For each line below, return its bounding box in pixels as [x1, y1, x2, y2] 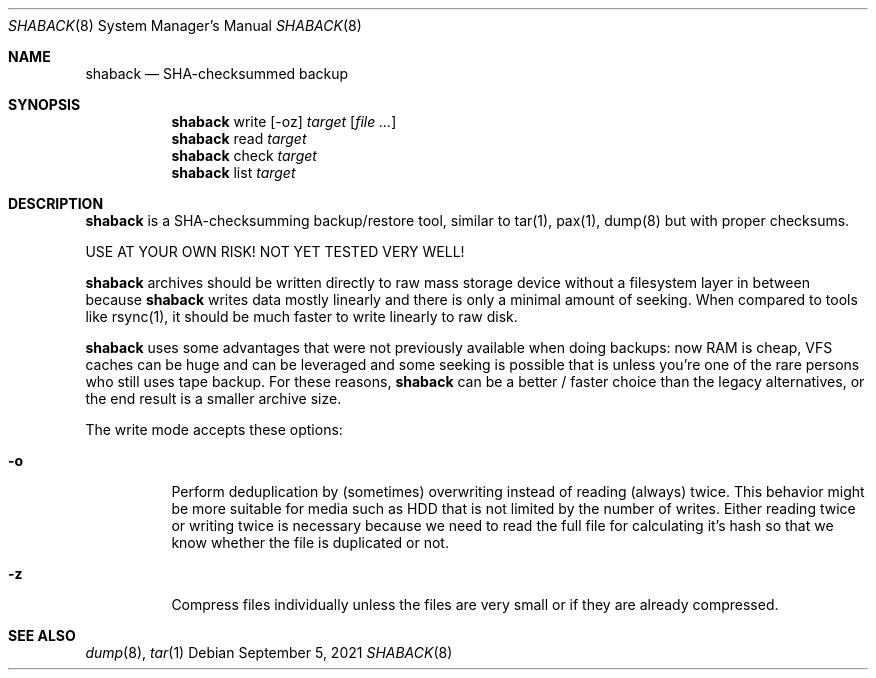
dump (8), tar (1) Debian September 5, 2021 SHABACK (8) [85, 644, 453, 661]
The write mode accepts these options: [85, 421, 343, 438]
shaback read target [171, 130, 307, 147]
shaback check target [171, 147, 317, 164]
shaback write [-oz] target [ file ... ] [171, 113, 397, 130]
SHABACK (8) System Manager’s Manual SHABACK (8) [8, 17, 362, 34]
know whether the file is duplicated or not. [171, 534, 449, 551]
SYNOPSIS [8, 96, 81, 113]
